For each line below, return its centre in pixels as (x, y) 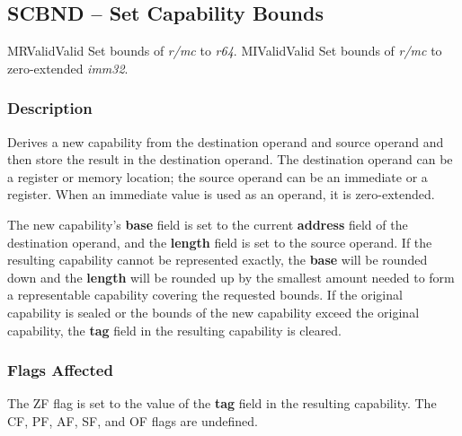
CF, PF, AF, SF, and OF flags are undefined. (133, 420)
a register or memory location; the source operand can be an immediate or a (218, 176)
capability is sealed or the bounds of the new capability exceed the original (213, 312)
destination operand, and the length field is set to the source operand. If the (220, 242)
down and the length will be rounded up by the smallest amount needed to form (231, 277)
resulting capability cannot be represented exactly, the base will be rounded (218, 260)
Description (50, 108)
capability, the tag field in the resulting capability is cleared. (175, 330)
